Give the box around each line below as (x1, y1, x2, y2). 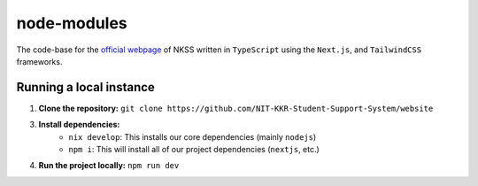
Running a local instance (16, 80, 155, 95)
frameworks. (16, 56, 63, 66)
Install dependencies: (38, 120, 120, 130)
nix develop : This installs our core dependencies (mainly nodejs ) (68, 131, 317, 142)
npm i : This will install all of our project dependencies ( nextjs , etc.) (68, 144, 320, 155)
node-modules (16, 13, 127, 33)
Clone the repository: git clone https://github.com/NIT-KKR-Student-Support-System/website (38, 103, 434, 113)
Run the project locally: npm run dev (38, 160, 180, 171)
